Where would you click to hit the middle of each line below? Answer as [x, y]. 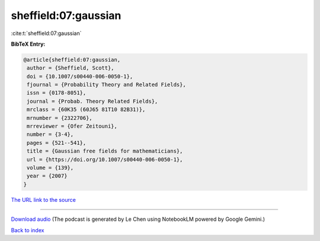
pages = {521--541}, [57, 143]
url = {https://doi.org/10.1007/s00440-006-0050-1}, [105, 159]
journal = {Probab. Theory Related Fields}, [92, 101]
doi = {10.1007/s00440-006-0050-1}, [80, 76]
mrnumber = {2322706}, [60, 118]
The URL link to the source [44, 199]
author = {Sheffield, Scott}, [71, 68]
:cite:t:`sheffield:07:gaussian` [46, 33]
